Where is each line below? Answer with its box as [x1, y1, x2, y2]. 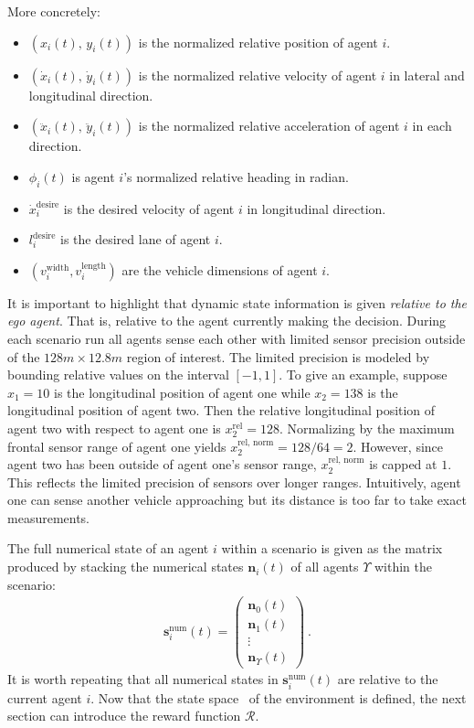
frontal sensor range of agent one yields [7, 436, 226, 455]
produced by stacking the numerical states [7, 557, 244, 576]
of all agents [290, 557, 359, 576]
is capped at [369, 455, 437, 474]
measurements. [7, 508, 90, 527]
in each [412, 116, 452, 135]
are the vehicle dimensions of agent [121, 260, 318, 279]
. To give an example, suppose [279, 365, 448, 384]
